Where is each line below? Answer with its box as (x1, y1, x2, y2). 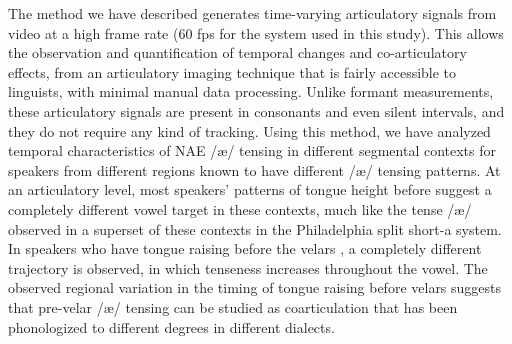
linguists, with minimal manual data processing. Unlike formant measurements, (8, 81, 494, 102)
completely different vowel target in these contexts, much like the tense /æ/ (8, 198, 472, 219)
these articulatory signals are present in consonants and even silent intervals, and (8, 100, 505, 121)
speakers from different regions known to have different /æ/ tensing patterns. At (8, 159, 501, 180)
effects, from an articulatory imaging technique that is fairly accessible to (8, 61, 457, 82)
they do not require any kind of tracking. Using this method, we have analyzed (8, 120, 491, 141)
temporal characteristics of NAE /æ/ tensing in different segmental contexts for (8, 140, 497, 161)
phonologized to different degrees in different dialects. (8, 316, 335, 337)
